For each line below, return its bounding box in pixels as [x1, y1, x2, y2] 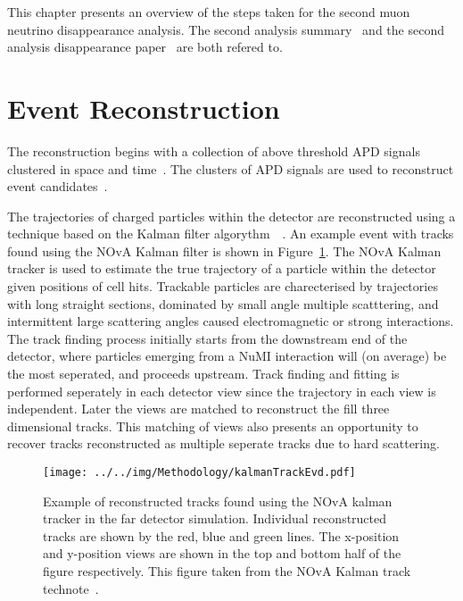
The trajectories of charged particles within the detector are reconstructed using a [7, 206, 456, 225]
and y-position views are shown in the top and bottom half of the [43, 544, 401, 563]
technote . [43, 579, 99, 597]
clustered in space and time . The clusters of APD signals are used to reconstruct [7, 159, 454, 178]
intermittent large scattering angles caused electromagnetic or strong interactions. [7, 312, 454, 330]
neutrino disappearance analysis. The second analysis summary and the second [7, 20, 444, 38]
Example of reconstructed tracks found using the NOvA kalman [43, 491, 393, 510]
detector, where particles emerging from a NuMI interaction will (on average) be [7, 346, 447, 365]
